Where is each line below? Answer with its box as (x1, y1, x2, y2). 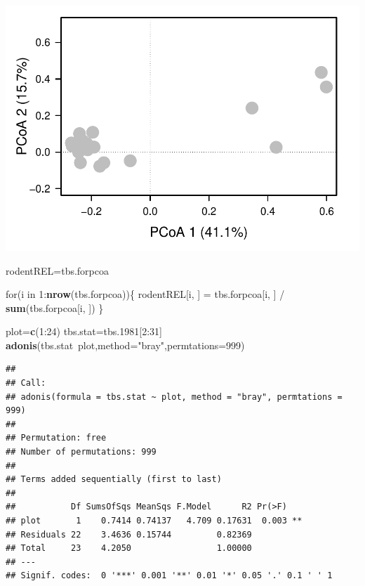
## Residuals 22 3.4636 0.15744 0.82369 (6, 529, 252, 540)
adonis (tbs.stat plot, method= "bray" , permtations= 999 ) (6, 337, 245, 352)
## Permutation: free (6, 433, 107, 443)
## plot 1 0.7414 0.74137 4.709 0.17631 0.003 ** (6, 516, 303, 526)
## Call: (6, 378, 46, 389)
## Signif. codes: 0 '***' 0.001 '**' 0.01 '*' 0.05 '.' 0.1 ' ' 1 (6, 571, 333, 581)
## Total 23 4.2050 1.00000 (6, 543, 252, 554)
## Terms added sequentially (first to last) (6, 474, 222, 485)
